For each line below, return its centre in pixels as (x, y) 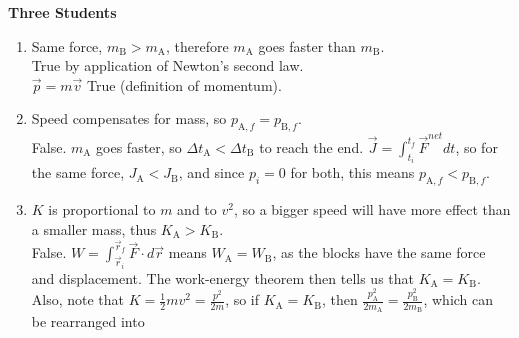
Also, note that (78, 299)
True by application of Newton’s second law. (167, 65)
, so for (476, 146)
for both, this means (352, 172)
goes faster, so (139, 146)
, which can (458, 299)
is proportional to (102, 209)
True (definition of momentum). (184, 84)
